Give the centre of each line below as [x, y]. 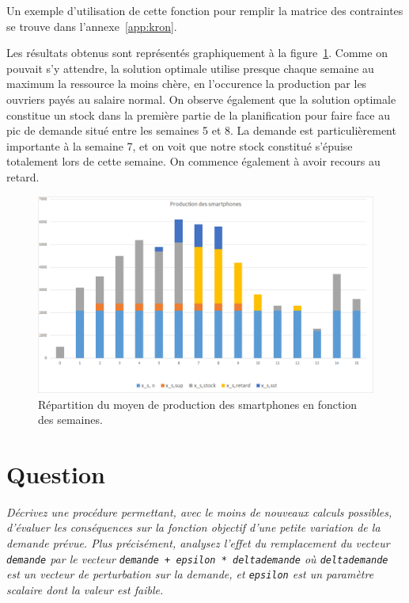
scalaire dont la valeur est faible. [85, 589]
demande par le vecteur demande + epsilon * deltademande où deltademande [197, 558]
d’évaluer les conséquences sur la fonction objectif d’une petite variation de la [193, 527]
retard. [23, 176]
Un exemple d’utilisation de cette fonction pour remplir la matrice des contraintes [205, 10]
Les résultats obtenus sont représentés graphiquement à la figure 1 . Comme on [197, 53]
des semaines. [70, 420]
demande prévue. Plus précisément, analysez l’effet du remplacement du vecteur [198, 543]
